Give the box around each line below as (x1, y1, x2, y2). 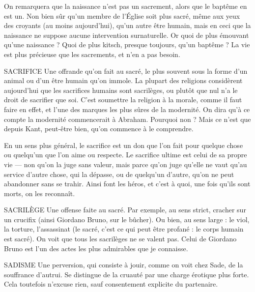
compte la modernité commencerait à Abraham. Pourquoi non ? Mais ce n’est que (4, 114, 251, 124)
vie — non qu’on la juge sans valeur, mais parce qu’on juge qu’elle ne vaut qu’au (4, 159, 247, 169)
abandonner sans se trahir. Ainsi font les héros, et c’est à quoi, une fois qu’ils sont (4, 178, 251, 189)
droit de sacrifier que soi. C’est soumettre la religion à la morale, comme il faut (4, 94, 242, 105)
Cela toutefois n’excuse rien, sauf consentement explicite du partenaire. (4, 279, 218, 289)
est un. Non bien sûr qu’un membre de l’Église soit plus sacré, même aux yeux (4, 10, 240, 21)
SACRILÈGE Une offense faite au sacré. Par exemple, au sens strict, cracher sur (4, 204, 246, 215)
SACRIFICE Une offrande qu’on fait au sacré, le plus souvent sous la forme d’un (4, 65, 248, 76)
